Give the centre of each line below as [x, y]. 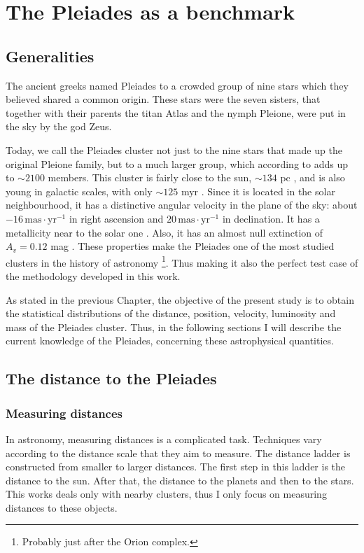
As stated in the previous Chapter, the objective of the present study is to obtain [180, 299]
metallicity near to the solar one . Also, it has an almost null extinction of [164, 232]
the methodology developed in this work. [93, 275]
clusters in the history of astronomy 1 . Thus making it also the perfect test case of [182, 261]
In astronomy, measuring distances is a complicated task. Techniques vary [164, 439]
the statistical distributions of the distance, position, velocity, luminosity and [171, 313]
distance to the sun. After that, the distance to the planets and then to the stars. [180, 480]
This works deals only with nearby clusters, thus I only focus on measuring [166, 494]
